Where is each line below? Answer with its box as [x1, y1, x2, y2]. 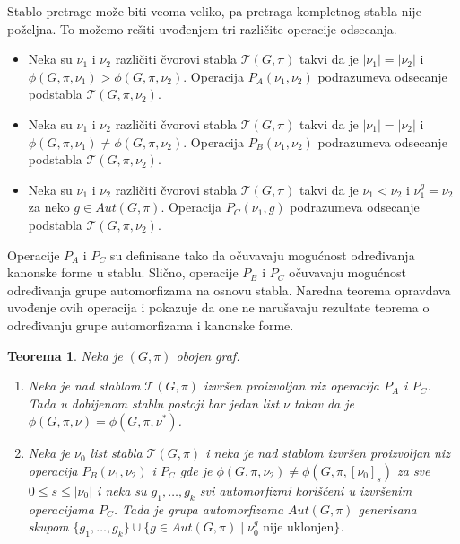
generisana [358, 499, 417, 518]
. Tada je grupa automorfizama [113, 499, 284, 518]
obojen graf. [176, 346, 240, 364]
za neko [28, 197, 70, 216]
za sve [396, 461, 430, 479]
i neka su [97, 480, 147, 499]
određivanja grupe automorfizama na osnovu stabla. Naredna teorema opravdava [7, 280, 451, 299]
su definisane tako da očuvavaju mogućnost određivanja [109, 245, 415, 264]
